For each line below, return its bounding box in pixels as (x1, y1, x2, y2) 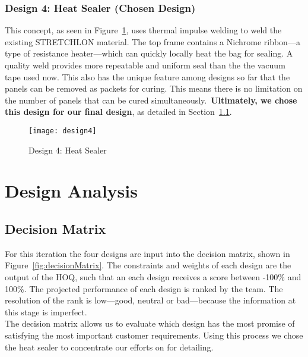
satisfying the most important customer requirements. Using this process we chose (5, 328, 303, 341)
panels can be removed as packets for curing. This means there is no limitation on (5, 82, 303, 95)
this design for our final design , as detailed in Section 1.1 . (5, 105, 232, 118)
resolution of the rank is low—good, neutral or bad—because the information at (5, 294, 296, 306)
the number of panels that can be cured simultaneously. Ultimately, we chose (5, 93, 297, 106)
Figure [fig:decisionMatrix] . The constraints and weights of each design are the (5, 259, 291, 271)
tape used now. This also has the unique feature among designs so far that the (5, 70, 290, 83)
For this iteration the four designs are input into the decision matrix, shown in (5, 247, 290, 259)
